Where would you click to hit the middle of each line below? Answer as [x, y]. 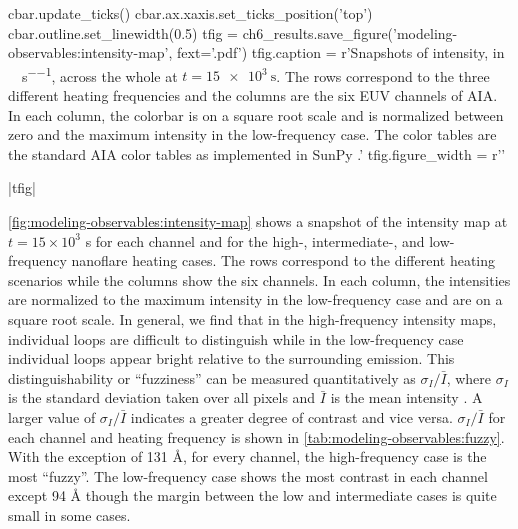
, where [469, 377]
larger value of [52, 416]
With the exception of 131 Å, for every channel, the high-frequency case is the [247, 456]
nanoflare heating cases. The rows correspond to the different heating [283, 260]
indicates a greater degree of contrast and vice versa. [291, 416]
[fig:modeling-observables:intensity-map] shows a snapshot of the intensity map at [258, 221]
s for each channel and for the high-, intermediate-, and [255, 240]
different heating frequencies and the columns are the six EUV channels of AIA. [253, 95]
